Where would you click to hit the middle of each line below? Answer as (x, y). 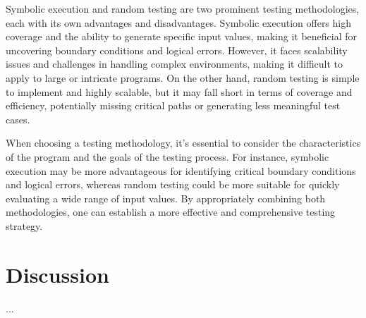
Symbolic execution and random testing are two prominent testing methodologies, (183, 8)
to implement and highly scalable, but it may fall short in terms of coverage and (179, 91)
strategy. (24, 225)
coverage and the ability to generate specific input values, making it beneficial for (182, 36)
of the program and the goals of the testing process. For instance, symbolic (167, 156)
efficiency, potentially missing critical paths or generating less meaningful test (173, 105)
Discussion (57, 274)
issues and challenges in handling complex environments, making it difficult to (174, 64)
